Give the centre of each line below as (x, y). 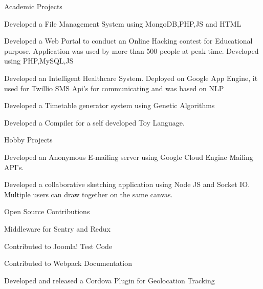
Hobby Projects (28, 140)
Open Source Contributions (47, 211)
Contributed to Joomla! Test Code (58, 246)
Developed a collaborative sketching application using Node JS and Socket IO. (127, 184)
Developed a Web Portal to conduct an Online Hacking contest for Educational (128, 41)
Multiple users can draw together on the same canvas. (89, 194)
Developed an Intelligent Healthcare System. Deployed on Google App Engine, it (131, 78)
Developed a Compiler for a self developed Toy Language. (94, 122)
